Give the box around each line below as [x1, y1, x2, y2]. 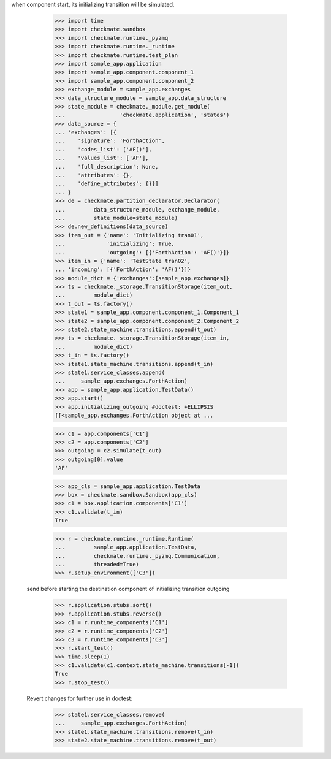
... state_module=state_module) [55, 215, 178, 221]
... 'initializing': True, [55, 240, 175, 248]
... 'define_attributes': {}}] [55, 180, 159, 187]
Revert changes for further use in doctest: [26, 695, 133, 702]
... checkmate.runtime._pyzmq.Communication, [55, 552, 220, 559]
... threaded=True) [55, 561, 139, 568]
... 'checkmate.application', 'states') [55, 112, 230, 119]
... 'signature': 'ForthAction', [55, 137, 165, 144]
